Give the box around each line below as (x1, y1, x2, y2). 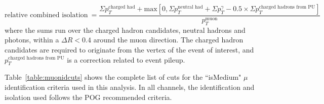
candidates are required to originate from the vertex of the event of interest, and (5, 44, 254, 55)
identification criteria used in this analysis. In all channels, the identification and (5, 82, 255, 92)
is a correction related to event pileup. (67, 54, 185, 65)
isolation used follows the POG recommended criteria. (5, 91, 172, 102)
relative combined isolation (5, 12, 88, 19)
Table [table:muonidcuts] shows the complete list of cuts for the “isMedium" (5, 72, 241, 82)
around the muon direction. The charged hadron (93, 34, 244, 45)
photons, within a (5, 34, 59, 45)
